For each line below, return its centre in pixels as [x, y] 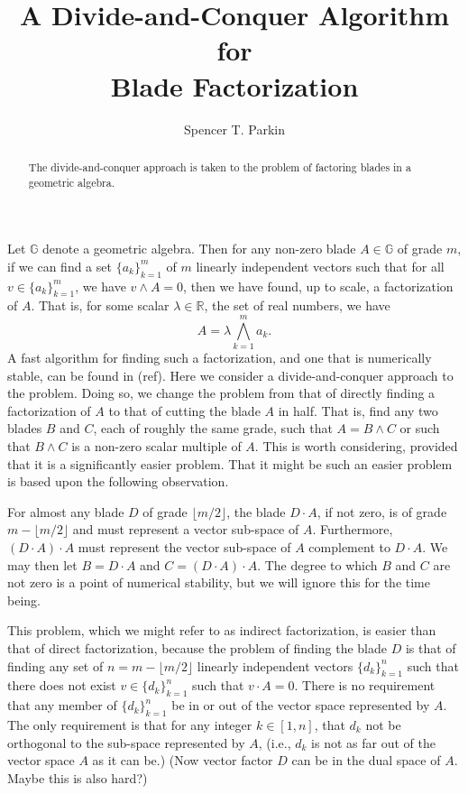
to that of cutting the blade [184, 410]
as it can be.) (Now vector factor [183, 760]
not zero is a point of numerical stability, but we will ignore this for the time [219, 582]
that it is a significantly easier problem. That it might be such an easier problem [230, 463]
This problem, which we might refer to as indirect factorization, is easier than [222, 630]
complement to [349, 547]
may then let [42, 564]
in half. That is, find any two [358, 410]
